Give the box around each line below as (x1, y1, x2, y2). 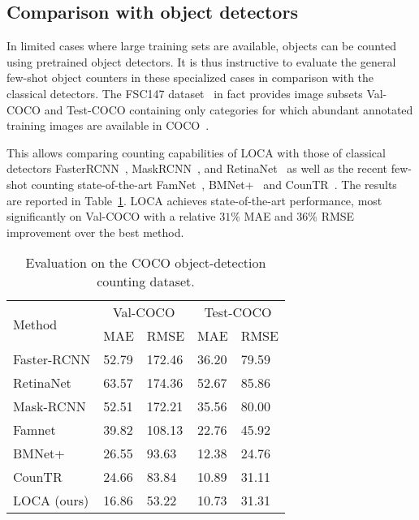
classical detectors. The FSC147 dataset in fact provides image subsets (6, 84, 363, 101)
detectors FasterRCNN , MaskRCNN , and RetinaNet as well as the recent (6, 160, 388, 177)
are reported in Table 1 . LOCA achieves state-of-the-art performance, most (6, 191, 382, 208)
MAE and (244, 208, 293, 225)
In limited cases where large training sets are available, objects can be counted (6, 37, 396, 54)
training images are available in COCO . (6, 117, 209, 134)
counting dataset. (97, 272, 195, 291)
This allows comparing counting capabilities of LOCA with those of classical (6, 144, 386, 161)
